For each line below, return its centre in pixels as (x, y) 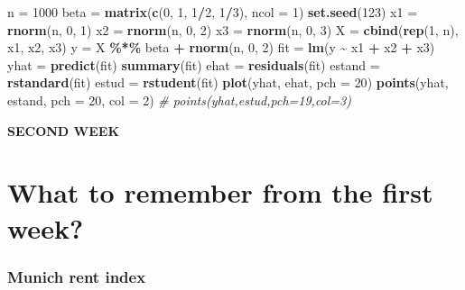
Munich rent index (77, 276)
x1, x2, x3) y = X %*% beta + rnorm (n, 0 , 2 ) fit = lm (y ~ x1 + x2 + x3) (221, 47)
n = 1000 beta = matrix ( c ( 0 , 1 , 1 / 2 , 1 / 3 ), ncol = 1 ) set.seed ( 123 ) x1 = (213, 12)
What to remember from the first (220, 192)
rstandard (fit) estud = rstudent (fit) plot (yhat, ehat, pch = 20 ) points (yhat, (228, 82)
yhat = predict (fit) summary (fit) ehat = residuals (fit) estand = (194, 64)
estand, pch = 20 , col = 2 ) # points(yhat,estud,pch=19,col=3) (179, 100)
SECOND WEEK (63, 130)
